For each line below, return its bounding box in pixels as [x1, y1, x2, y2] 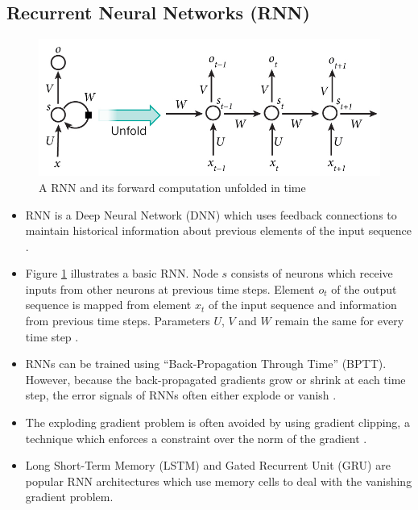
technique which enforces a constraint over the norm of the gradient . [25, 429, 367, 446]
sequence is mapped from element [25, 296, 192, 313]
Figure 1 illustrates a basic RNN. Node [25, 265, 218, 282]
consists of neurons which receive [230, 265, 393, 282]
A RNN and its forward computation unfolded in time [39, 178, 306, 195]
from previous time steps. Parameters [25, 312, 210, 329]
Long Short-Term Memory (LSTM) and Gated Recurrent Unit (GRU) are [25, 457, 391, 474]
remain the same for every [275, 312, 404, 329]
